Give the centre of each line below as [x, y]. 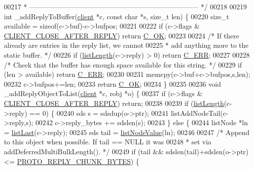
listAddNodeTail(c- [200, 113]
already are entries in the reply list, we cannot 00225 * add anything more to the [126, 45]
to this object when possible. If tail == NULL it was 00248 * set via [108, 142]
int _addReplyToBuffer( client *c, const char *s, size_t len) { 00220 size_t [117, 16]
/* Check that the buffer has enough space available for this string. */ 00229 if [123, 64]
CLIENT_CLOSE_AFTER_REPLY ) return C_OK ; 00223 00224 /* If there [122, 35]
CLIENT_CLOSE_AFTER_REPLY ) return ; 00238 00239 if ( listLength [114, 103]
